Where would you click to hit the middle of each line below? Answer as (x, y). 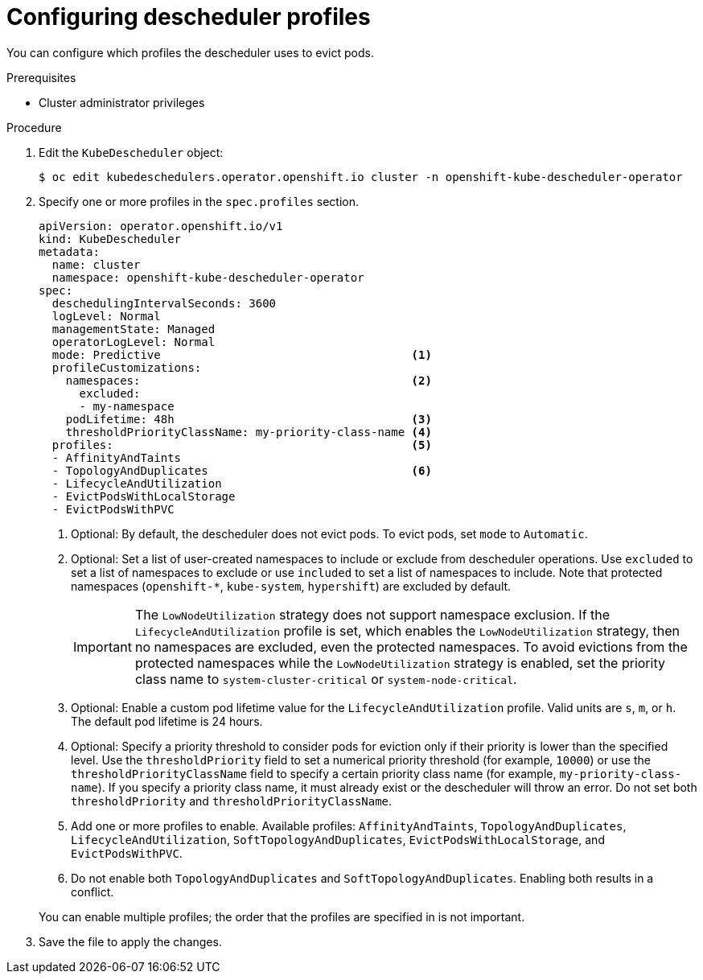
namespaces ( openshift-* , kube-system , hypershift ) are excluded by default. (291, 586)
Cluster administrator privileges (122, 102)
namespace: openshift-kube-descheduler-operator (208, 277)
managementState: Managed (134, 329)
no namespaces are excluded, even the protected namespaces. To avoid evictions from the (411, 646)
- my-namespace (127, 406)
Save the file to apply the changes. (130, 941)
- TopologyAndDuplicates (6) (242, 470)
